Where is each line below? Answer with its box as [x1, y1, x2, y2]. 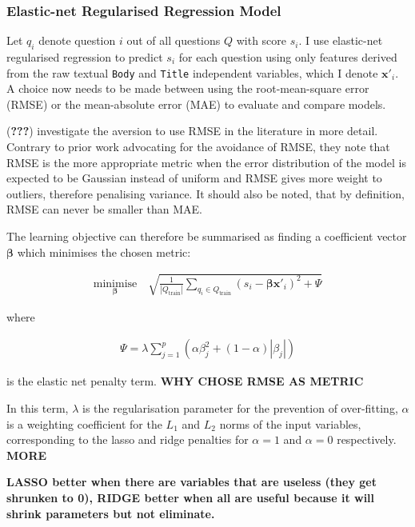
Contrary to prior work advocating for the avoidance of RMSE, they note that [6, 138, 390, 155]
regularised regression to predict [6, 49, 163, 66]
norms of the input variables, [219, 415, 361, 432]
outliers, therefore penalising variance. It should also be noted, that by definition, [6, 185, 405, 202]
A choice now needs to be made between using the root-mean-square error [6, 80, 369, 97]
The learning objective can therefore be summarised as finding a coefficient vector [6, 228, 407, 245]
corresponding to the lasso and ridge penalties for [6, 431, 249, 448]
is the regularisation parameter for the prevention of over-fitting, [82, 400, 398, 416]
